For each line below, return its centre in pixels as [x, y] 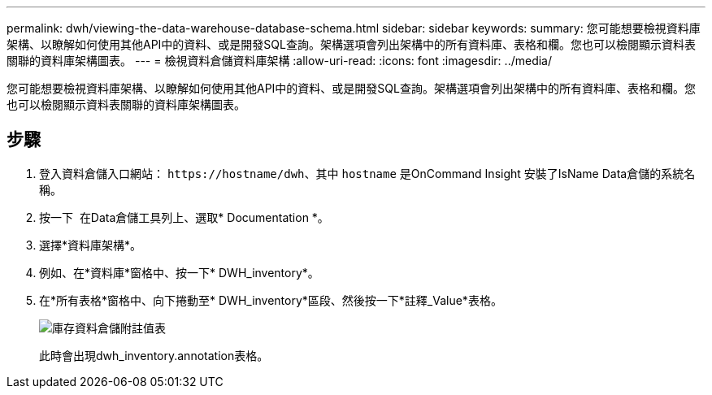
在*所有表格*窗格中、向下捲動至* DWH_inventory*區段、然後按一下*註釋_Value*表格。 [271, 300]
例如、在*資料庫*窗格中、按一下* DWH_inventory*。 [179, 272]
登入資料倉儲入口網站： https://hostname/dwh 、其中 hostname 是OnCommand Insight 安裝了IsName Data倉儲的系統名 [367, 173]
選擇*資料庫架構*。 [91, 245]
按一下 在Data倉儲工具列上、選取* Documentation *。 [184, 217]
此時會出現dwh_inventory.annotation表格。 [154, 355]
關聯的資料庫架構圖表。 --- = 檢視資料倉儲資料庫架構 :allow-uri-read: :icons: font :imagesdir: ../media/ [280, 61]
